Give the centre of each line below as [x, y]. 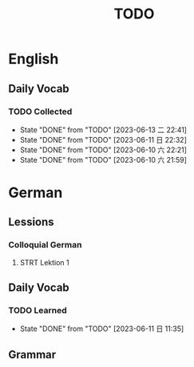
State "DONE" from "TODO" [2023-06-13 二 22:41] [103, 130]
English [34, 59]
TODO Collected [40, 111]
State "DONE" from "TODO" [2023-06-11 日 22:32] [103, 139]
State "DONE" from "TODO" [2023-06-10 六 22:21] [103, 150]
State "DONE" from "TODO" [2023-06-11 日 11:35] [102, 329]
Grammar [32, 355]
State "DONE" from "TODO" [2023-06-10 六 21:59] [103, 159]
